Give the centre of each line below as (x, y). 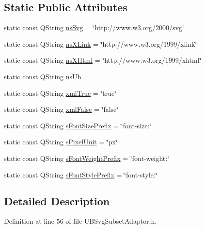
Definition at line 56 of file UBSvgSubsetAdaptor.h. (80, 221)
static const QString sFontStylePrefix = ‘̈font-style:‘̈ (81, 174)
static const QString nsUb (43, 76)
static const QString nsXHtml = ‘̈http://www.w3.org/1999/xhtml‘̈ (103, 60)
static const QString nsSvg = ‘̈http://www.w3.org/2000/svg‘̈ (94, 27)
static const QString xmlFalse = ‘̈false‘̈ (61, 109)
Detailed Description (57, 201)
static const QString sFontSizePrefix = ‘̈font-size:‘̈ (78, 125)
